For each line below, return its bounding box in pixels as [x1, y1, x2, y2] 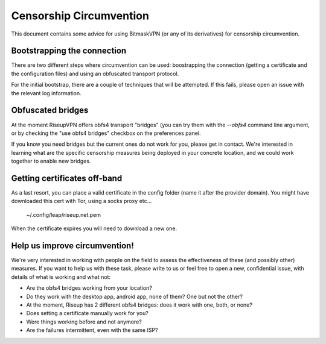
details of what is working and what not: [11, 273, 111, 280]
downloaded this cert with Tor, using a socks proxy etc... [11, 198, 152, 205]
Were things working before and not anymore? [26, 318, 142, 325]
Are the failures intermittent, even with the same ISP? [26, 327, 158, 334]
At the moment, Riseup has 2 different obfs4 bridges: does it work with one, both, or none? [26, 301, 253, 308]
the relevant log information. [11, 89, 81, 96]
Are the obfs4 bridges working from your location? [26, 284, 152, 292]
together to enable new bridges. [11, 157, 91, 165]
